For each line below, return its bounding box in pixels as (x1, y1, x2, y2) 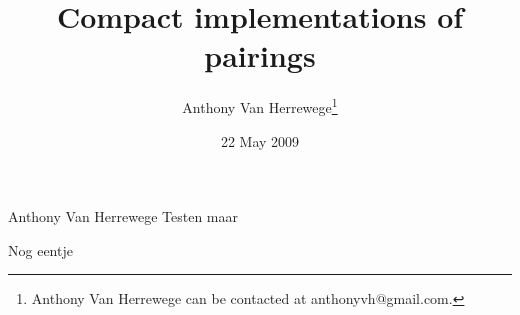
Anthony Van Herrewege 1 (182, 94, 338, 117)
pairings (204, 35, 316, 76)
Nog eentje (8, 239, 73, 260)
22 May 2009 (220, 130, 300, 151)
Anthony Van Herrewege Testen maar (8, 206, 239, 227)
